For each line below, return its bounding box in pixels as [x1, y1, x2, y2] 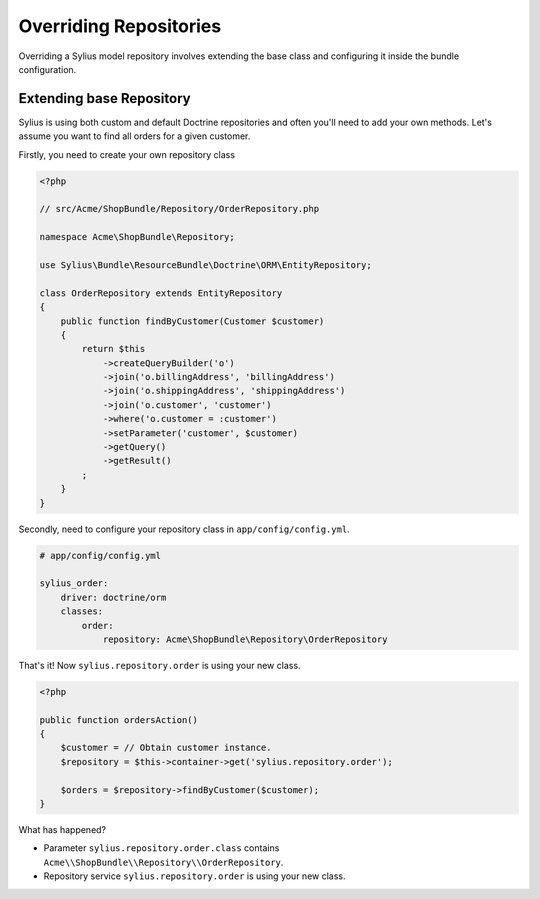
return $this [81, 343, 146, 355]
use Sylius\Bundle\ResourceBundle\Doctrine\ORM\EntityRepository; [39, 259, 372, 270]
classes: [60, 606, 104, 617]
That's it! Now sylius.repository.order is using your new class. [18, 659, 301, 671]
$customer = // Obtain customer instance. [60, 742, 272, 754]
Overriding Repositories [18, 15, 222, 37]
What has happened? [18, 823, 107, 835]
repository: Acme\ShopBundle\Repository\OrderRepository [102, 633, 388, 645]
